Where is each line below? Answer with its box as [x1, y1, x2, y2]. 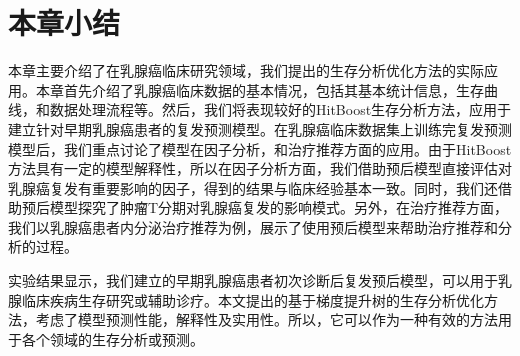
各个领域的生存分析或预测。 [21, 328, 204, 349]
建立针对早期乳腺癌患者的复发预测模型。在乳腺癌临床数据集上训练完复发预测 [8, 118, 512, 139]
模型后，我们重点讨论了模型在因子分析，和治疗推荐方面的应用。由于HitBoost [8, 138, 512, 159]
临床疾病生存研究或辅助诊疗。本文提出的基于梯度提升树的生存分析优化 [21, 289, 484, 310]
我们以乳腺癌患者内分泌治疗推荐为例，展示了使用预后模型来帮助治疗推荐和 [8, 216, 498, 237]
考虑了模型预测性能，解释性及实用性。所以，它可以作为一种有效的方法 [35, 309, 498, 330]
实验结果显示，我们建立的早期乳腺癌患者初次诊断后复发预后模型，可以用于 [8, 270, 498, 291]
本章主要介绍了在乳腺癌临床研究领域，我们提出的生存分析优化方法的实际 [8, 60, 484, 81]
